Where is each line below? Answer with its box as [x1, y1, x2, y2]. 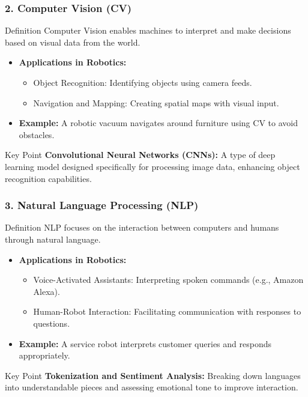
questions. [33, 317, 70, 329]
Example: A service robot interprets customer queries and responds [19, 337, 271, 350]
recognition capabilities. [5, 172, 92, 184]
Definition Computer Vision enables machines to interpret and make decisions [5, 24, 291, 37]
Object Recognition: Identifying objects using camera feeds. [33, 76, 252, 88]
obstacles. [19, 128, 55, 141]
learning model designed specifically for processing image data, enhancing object [5, 160, 300, 172]
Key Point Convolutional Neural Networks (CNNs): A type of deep [5, 148, 276, 161]
